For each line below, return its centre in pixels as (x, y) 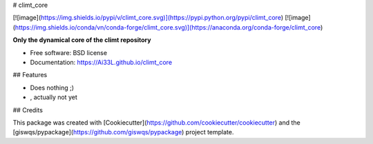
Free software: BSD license (68, 52)
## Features (30, 75)
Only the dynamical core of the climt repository (82, 40)
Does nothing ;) (52, 88)
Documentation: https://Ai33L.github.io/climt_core (101, 62)
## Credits (28, 110)
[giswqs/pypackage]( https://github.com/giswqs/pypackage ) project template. (123, 132)
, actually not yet (54, 97)
